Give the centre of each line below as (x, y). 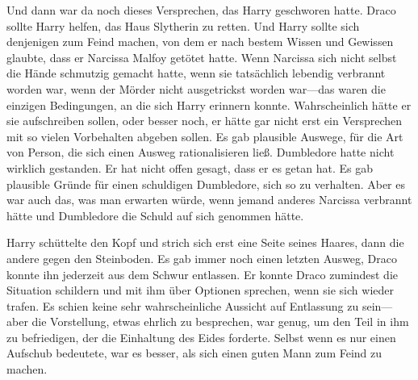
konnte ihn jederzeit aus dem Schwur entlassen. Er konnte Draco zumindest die (203, 274)
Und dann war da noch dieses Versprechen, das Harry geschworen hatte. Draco (201, 10)
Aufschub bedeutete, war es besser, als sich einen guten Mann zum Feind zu (194, 353)
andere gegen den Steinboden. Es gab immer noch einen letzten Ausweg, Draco (202, 258)
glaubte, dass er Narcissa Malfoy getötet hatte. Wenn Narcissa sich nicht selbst (202, 57)
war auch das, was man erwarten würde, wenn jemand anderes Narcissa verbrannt (209, 200)
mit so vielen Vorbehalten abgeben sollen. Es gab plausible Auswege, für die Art (205, 136)
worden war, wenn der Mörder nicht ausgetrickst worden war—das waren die (196, 88)
